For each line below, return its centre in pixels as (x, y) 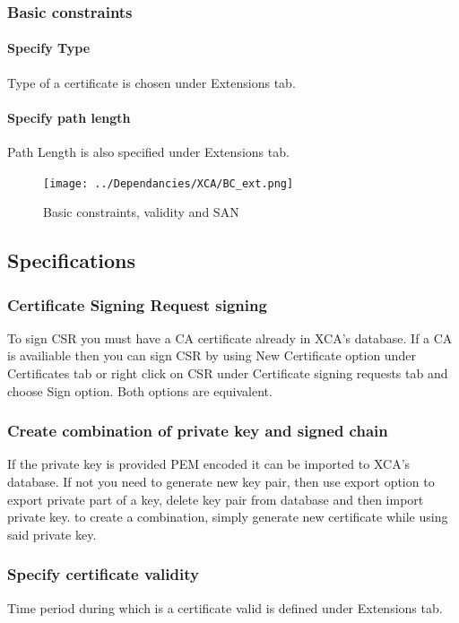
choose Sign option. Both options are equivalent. (140, 390)
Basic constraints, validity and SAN (141, 212)
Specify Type (49, 48)
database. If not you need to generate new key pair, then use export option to (221, 482)
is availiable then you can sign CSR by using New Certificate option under (212, 355)
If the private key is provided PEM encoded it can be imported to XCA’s (209, 464)
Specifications (72, 260)
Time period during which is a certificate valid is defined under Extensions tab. (225, 607)
